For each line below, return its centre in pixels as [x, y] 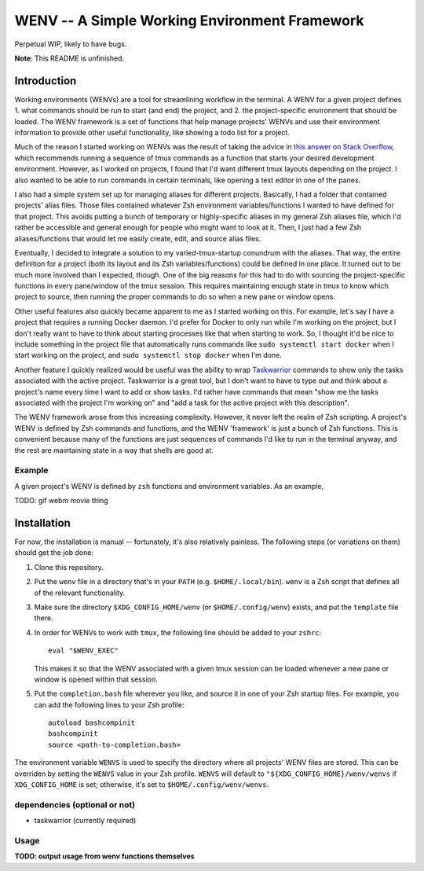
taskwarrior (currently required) [85, 821]
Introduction [46, 81]
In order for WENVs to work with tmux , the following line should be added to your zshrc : [178, 632]
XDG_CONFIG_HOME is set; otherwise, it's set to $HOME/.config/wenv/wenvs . [142, 785]
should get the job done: [54, 553]
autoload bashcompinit [92, 723]
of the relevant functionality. [80, 593]
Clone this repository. [69, 567]
